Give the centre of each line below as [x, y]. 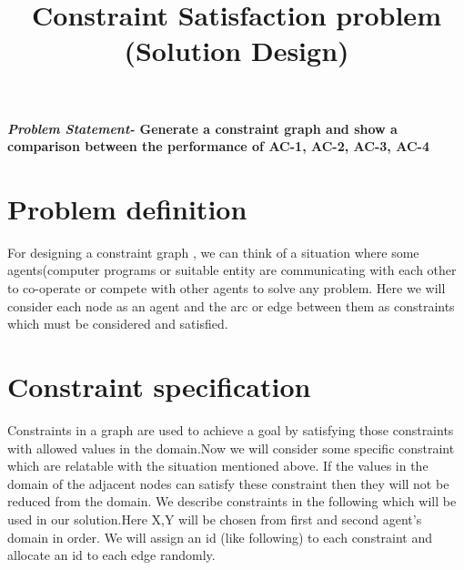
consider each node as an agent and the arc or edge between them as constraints [231, 305]
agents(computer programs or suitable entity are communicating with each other [232, 270]
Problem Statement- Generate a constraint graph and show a [202, 128]
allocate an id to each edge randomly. [111, 555]
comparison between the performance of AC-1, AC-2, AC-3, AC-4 [218, 146]
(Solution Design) [237, 51]
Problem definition [127, 208]
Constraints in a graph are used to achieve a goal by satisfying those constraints [231, 429]
